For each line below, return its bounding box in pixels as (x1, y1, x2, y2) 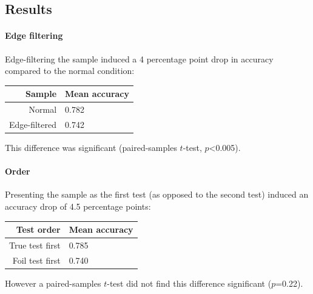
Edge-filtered (9, 118, 57, 130)
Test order (16, 223, 61, 236)
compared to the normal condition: (5, 64, 135, 77)
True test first (9, 238, 61, 251)
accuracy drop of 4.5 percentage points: (5, 200, 151, 213)
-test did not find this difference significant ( (107, 276, 272, 289)
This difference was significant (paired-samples (5, 141, 177, 154)
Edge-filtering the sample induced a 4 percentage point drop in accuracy (5, 52, 274, 65)
